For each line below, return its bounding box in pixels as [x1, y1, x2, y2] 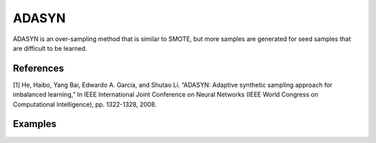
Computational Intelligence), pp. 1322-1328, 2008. [13, 100, 157, 108]
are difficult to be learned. [13, 44, 88, 52]
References [13, 62, 64, 74]
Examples [13, 118, 57, 130]
